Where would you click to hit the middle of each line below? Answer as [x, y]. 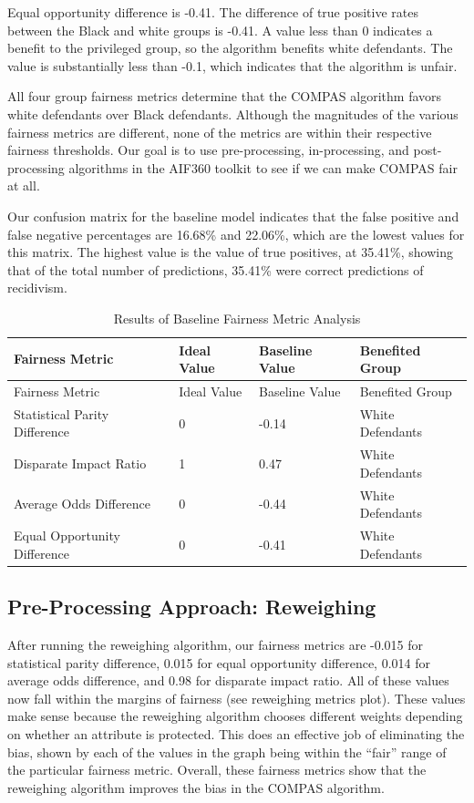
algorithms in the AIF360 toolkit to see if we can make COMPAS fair [263, 167]
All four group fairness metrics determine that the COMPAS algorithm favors [225, 96]
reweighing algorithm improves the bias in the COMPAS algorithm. [196, 787]
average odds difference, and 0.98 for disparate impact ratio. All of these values [228, 680]
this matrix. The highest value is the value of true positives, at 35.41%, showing [230, 252]
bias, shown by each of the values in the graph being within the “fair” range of [227, 752]
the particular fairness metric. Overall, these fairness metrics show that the [217, 770]
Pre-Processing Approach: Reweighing [192, 607]
